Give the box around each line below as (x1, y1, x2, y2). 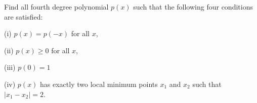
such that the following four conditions (133, 2, 253, 12)
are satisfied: (4, 11, 43, 22)
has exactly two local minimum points (40, 78, 158, 89)
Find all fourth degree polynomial (4, 2, 109, 12)
